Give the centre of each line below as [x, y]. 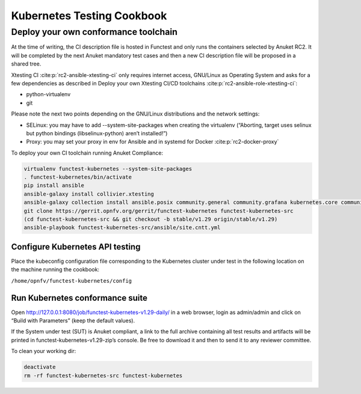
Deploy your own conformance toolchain [94, 32]
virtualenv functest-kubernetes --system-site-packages [108, 169]
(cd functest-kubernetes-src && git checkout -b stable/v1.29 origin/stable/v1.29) [151, 219]
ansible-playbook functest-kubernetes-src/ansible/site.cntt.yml [122, 228]
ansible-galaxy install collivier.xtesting [89, 194]
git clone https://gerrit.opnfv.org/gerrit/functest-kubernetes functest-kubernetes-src [159, 211]
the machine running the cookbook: [55, 269]
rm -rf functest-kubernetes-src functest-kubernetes [103, 375]
